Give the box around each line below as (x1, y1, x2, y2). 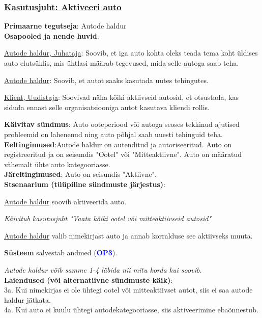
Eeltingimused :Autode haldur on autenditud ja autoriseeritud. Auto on (4, 139, 232, 149)
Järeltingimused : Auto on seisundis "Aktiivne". (4, 169, 157, 179)
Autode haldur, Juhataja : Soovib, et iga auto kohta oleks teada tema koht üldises (4, 47, 258, 58)
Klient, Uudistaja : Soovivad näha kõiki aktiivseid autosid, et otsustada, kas (4, 92, 239, 102)
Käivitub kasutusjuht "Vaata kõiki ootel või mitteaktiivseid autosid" (4, 213, 212, 224)
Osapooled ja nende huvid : (4, 30, 99, 41)
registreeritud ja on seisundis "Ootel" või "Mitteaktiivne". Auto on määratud (4, 149, 242, 160)
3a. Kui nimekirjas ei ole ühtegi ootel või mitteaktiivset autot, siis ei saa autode (4, 284, 253, 295)
